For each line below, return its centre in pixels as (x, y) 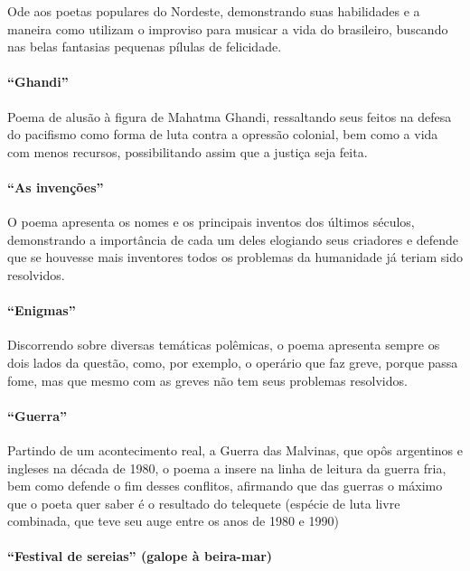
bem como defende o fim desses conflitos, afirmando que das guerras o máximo (225, 486)
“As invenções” (56, 187)
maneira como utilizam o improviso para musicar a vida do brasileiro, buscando (228, 28)
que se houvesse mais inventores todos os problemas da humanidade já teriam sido (235, 257)
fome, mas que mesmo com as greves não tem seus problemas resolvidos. (207, 380)
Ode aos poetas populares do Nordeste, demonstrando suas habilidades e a (214, 11)
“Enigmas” (42, 310)
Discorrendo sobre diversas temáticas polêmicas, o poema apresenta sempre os (224, 345)
